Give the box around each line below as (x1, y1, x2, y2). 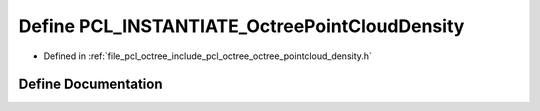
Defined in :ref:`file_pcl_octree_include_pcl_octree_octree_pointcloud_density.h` (43, 50, 372, 62)
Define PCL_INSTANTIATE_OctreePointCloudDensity (18, 15, 465, 37)
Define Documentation (18, 76, 163, 93)
